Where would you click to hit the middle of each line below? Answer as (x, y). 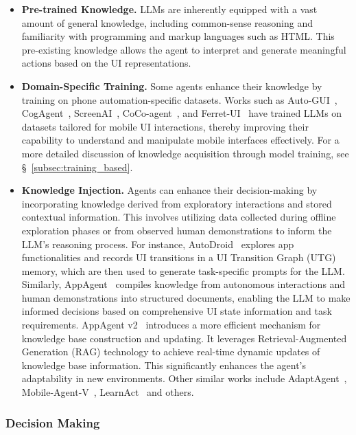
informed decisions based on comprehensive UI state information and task (177, 311)
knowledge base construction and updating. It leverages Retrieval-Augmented (184, 338)
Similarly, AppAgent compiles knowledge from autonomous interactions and (183, 284)
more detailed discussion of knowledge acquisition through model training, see (185, 153)
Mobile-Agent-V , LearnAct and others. (108, 392)
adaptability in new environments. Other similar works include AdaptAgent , (184, 378)
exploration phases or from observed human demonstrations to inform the (177, 230)
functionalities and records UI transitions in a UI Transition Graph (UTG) (179, 257)
